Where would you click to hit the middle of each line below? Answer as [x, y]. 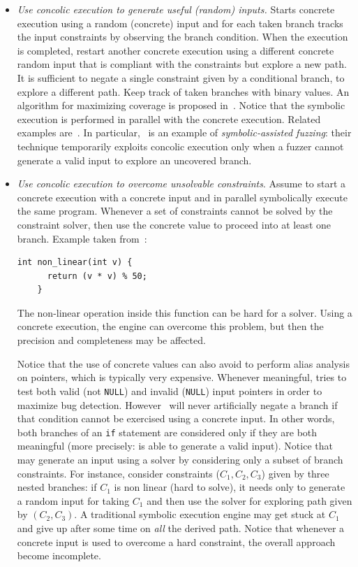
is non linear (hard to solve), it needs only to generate [230, 487]
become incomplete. [59, 555]
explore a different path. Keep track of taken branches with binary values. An [183, 91]
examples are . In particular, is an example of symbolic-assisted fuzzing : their [184, 132]
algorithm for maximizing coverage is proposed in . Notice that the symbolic [181, 105]
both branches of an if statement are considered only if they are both [167, 432]
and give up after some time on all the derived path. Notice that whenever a [181, 527]
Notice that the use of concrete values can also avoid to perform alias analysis [183, 363]
